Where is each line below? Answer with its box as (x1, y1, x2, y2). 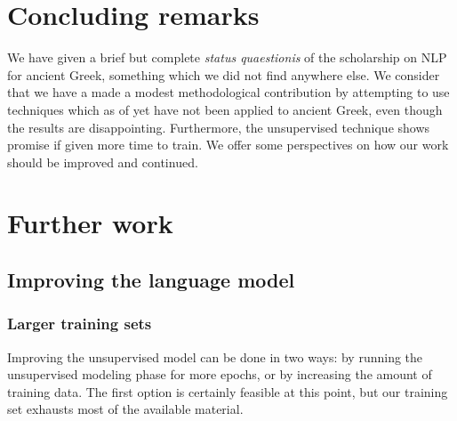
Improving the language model (7, 266, 295, 294)
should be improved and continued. (7, 152, 198, 171)
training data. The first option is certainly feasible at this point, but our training (7, 382, 448, 401)
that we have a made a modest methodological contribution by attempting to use (7, 83, 450, 101)
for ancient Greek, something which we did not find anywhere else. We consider (7, 65, 440, 84)
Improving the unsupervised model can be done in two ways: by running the (7, 347, 423, 366)
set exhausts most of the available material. (7, 400, 244, 418)
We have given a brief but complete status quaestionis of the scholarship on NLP (7, 48, 447, 67)
